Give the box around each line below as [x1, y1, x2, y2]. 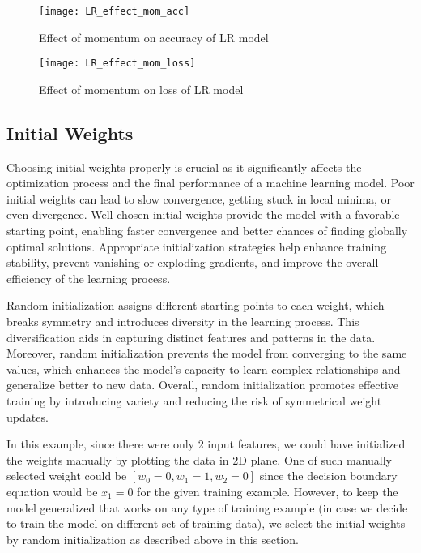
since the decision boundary [259, 467, 398, 484]
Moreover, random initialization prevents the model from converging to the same [6, 345, 407, 362]
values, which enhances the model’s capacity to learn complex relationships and [6, 360, 401, 377]
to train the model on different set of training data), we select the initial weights [6, 515, 406, 532]
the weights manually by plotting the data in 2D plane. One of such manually [6, 451, 392, 468]
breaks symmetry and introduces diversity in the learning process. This [6, 313, 359, 330]
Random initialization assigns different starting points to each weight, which [6, 297, 385, 314]
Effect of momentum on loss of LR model [39, 80, 244, 97]
